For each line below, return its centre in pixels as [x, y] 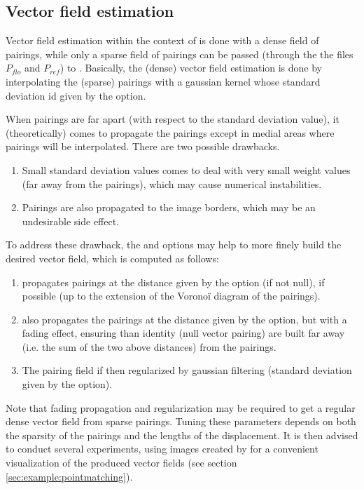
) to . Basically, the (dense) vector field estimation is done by [191, 68]
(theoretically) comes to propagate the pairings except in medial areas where [170, 132]
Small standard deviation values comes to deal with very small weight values [186, 169]
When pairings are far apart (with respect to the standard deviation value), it [173, 119]
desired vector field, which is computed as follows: [112, 258]
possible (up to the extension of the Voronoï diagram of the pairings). [171, 296]
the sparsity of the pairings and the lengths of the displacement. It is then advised [182, 435]
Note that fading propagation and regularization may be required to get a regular [181, 407]
